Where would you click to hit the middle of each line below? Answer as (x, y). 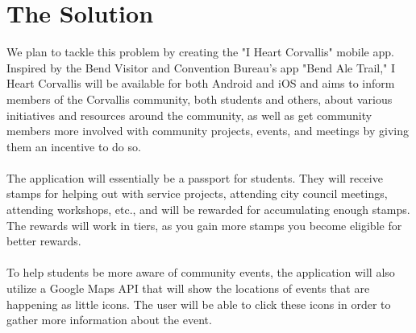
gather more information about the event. (109, 320)
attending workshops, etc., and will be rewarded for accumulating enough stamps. (208, 210)
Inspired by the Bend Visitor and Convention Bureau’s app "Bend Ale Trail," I (201, 67)
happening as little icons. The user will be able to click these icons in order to (199, 304)
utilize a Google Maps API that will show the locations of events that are (188, 288)
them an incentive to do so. (74, 146)
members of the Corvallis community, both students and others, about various (200, 99)
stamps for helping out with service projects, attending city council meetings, (197, 193)
